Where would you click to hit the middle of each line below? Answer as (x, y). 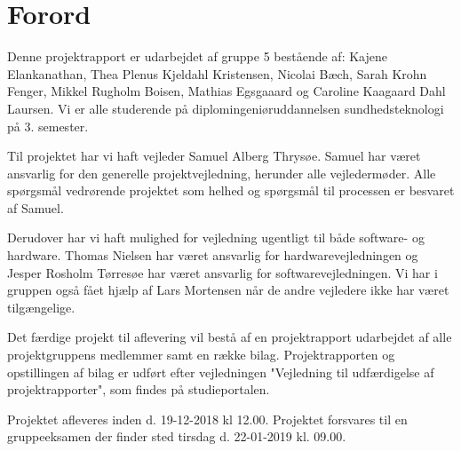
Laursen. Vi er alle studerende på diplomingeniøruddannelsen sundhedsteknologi (226, 108)
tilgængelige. (41, 307)
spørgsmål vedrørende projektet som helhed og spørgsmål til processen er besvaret (231, 190)
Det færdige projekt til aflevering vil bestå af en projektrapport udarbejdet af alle (230, 337)
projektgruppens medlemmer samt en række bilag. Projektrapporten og (201, 355)
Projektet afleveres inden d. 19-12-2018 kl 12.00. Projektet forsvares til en (207, 419)
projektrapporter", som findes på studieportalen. (139, 389)
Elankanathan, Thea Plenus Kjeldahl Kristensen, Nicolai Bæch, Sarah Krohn (217, 73)
